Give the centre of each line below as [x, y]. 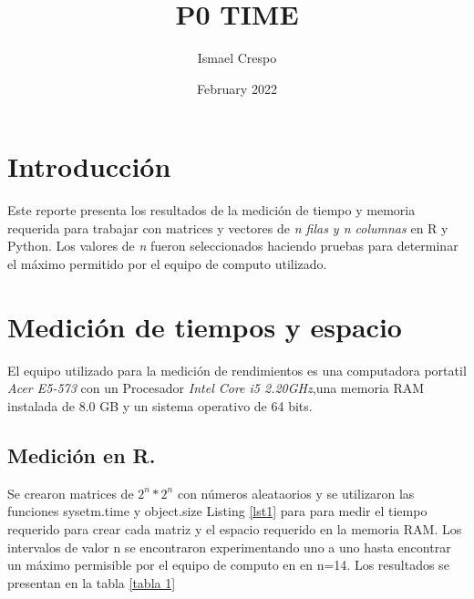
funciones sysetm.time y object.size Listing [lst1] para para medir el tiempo [217, 511]
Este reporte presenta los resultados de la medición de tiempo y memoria [211, 210]
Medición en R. [82, 454]
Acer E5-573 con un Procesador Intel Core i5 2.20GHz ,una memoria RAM [216, 388]
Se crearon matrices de [71, 493]
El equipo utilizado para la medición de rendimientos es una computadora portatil [237, 370]
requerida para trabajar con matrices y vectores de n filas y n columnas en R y [228, 227]
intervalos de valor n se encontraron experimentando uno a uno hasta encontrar [229, 547]
